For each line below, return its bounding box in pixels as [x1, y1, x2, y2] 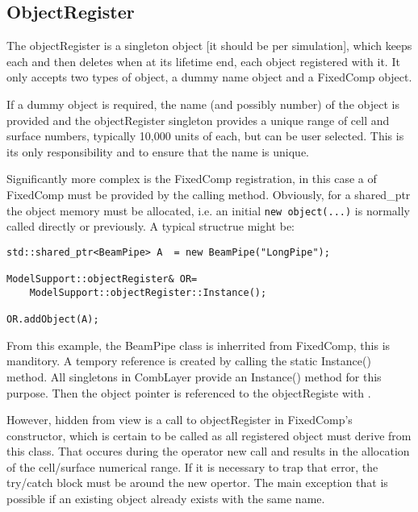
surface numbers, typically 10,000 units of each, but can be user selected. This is [6, 127, 404, 144]
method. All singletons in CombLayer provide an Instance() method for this [6, 368, 382, 385]
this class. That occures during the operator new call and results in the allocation [6, 443, 410, 460]
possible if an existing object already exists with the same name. [6, 490, 325, 507]
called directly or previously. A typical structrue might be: [6, 218, 295, 235]
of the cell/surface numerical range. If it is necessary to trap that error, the [6, 458, 378, 475]
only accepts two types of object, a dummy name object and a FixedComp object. [6, 69, 412, 85]
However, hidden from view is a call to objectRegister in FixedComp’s [6, 411, 353, 428]
